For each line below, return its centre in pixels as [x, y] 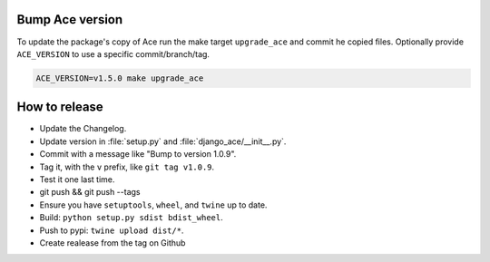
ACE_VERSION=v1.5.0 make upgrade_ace [120, 78]
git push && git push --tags [90, 192]
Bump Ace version [70, 19]
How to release [60, 107]
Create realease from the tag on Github [113, 243]
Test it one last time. [77, 179]
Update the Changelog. [83, 129]
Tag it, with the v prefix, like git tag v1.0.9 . [127, 167]
